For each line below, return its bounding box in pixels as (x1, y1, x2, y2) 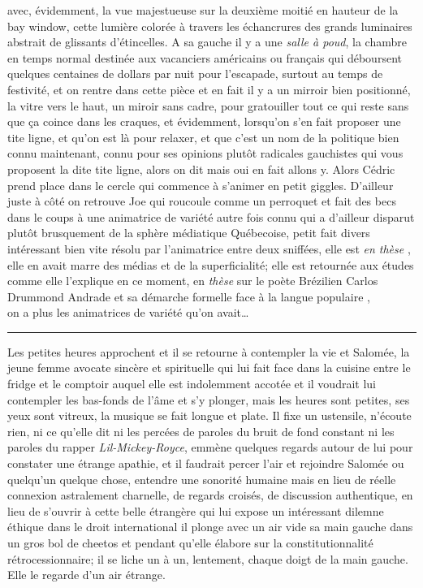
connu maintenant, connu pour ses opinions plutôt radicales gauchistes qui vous (7, 145, 404, 162)
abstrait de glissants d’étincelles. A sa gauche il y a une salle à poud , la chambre (7, 33, 407, 50)
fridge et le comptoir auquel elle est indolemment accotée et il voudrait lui (7, 375, 376, 392)
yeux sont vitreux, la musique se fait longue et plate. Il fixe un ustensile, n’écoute (7, 407, 412, 424)
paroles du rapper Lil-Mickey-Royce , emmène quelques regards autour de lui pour (7, 439, 413, 456)
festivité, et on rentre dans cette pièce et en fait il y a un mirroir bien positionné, (7, 80, 411, 97)
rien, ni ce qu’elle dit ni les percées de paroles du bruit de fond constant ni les (7, 422, 395, 439)
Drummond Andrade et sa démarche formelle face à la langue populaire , (7, 288, 370, 305)
